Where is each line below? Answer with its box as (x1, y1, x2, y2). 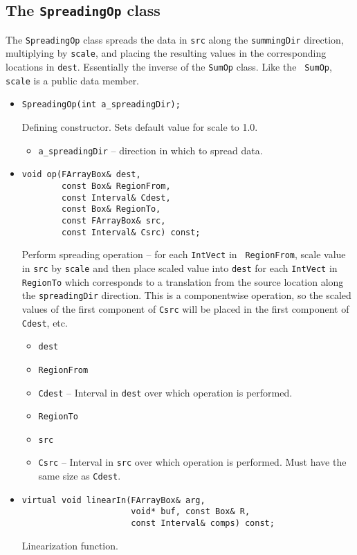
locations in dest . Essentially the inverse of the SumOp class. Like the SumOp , (6, 60, 332, 74)
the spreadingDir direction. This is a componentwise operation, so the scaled (21, 288, 351, 302)
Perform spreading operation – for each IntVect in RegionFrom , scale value (21, 247, 346, 262)
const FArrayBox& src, (62, 215, 166, 226)
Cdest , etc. (21, 315, 68, 329)
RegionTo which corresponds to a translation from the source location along (21, 274, 344, 289)
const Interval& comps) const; (131, 518, 275, 529)
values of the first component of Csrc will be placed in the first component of (21, 301, 349, 316)
